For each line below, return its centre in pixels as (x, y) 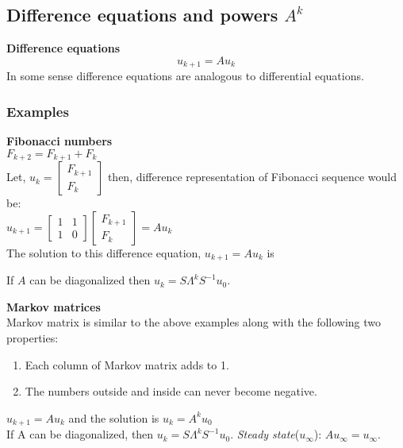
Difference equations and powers (142, 15)
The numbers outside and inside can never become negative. (171, 391)
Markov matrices (54, 306)
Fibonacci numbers (59, 141)
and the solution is (114, 417)
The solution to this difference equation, (104, 252)
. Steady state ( (265, 434)
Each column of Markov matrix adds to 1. (127, 364)
